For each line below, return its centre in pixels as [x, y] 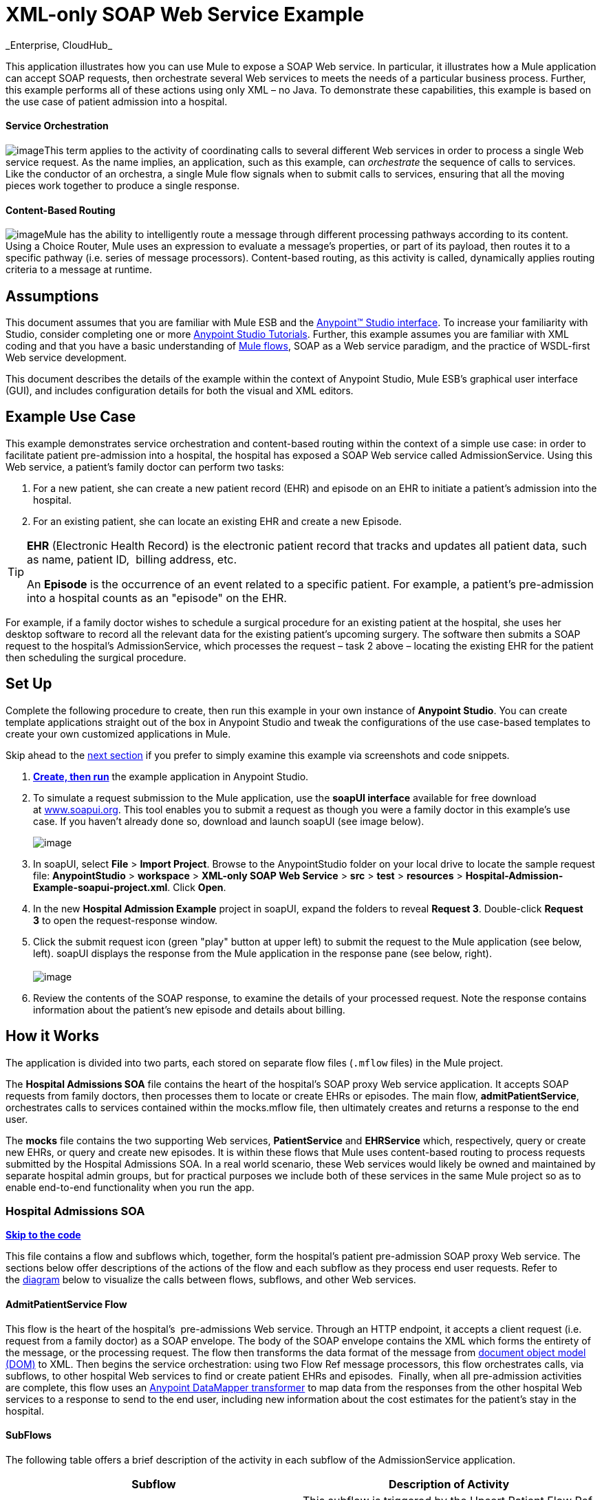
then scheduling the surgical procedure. [96, 657]
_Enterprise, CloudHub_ [59, 45]
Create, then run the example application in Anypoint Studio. [171, 776]
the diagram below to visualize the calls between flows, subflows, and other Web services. [211, 1280]
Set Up [29, 684]
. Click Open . [197, 887]
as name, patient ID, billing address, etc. [132, 559]
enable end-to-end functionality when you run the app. [130, 1187]
